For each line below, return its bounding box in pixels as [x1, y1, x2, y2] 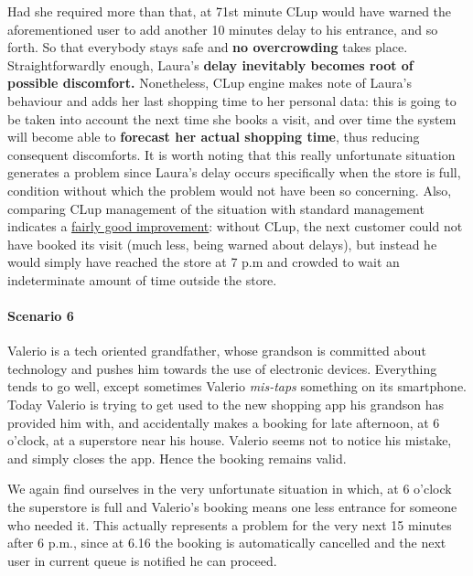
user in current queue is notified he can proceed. [7, 550, 277, 570]
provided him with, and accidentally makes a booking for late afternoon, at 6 [7, 412, 440, 432]
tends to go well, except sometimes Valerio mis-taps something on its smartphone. [7, 377, 467, 396]
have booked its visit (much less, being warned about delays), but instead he [7, 234, 437, 253]
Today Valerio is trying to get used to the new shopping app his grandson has [7, 395, 444, 414]
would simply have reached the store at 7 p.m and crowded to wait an [7, 252, 400, 272]
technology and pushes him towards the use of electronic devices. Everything [7, 358, 437, 378]
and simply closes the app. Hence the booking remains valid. [7, 448, 347, 467]
